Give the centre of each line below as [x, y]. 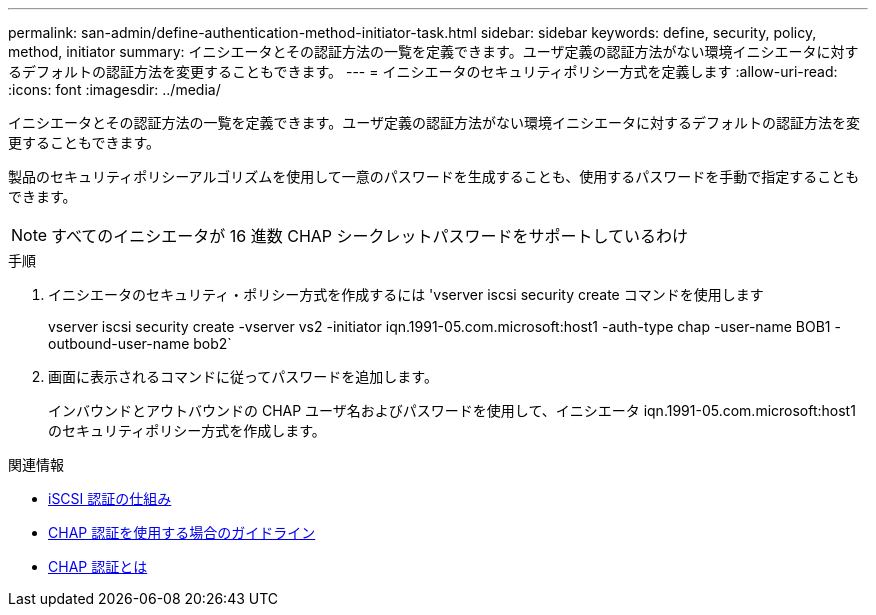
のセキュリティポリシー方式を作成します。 [187, 430]
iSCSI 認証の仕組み [110, 498]
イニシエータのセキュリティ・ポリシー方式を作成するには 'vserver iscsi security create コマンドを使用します [406, 294]
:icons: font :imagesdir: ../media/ [114, 89]
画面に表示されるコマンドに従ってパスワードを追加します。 [243, 376]
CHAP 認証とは [98, 566]
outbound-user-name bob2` [140, 343]
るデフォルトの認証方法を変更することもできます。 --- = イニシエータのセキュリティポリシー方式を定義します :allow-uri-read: [423, 71]
